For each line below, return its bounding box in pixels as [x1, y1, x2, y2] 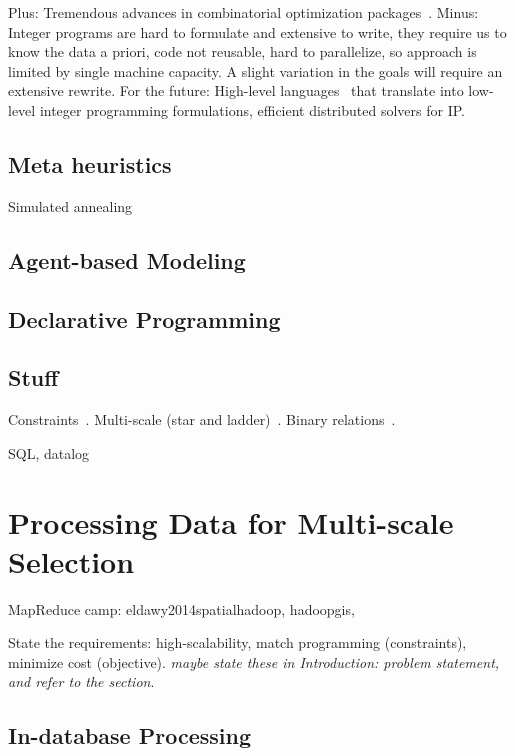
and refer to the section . [8, 671, 155, 692]
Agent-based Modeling [8, 244, 246, 275]
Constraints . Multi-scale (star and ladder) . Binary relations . [8, 409, 396, 430]
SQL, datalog [8, 442, 90, 463]
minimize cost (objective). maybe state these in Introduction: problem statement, [8, 651, 500, 672]
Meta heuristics [8, 148, 172, 179]
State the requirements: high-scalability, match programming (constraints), [8, 632, 467, 653]
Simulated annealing [8, 195, 133, 216]
